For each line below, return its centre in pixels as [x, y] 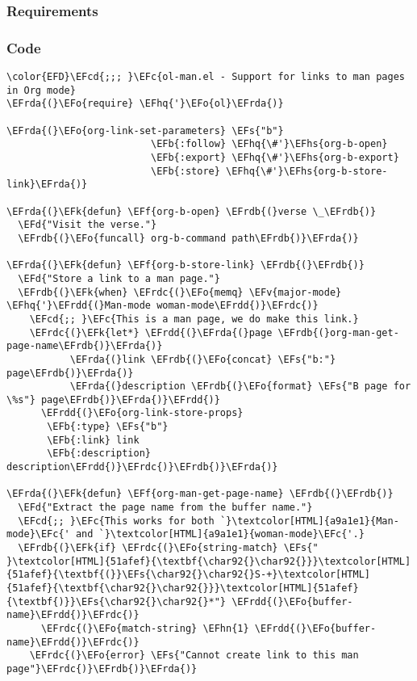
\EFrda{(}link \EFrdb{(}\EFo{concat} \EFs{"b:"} [203, 359]
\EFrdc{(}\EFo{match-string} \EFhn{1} [145, 628]
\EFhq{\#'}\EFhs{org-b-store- [307, 171]
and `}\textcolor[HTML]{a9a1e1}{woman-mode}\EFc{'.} [220, 534]
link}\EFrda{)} [47, 185]
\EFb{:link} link [93, 440]
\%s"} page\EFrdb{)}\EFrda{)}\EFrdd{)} [113, 399]
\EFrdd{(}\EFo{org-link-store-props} [142, 413]
